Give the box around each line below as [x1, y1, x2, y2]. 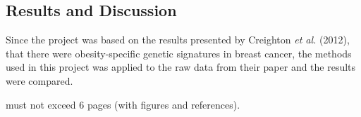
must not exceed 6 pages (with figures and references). [6, 97, 240, 111]
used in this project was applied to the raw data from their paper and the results [6, 60, 356, 74]
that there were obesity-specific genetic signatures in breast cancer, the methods [6, 46, 352, 60]
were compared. [6, 73, 73, 88]
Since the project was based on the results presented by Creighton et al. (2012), [6, 32, 350, 47]
